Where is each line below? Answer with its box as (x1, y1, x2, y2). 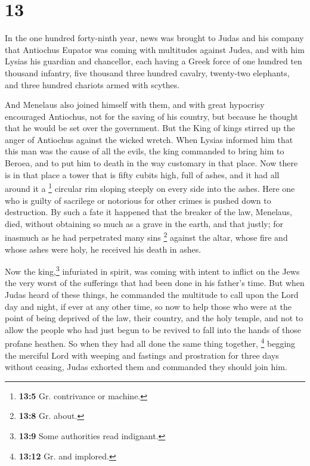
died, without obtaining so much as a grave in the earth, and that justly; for (5, 217, 284, 229)
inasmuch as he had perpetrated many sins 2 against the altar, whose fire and (5, 229, 288, 243)
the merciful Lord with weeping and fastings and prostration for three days (5, 349, 279, 361)
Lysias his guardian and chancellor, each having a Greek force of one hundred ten (5, 55, 302, 67)
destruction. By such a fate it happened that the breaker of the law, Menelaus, (5, 206, 292, 218)
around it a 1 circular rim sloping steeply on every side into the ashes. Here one (5, 181, 295, 194)
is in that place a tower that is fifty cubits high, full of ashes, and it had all (5, 168, 280, 181)
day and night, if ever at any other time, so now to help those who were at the (5, 300, 292, 312)
